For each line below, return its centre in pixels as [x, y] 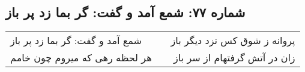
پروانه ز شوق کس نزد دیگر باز [233, 40]
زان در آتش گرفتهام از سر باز [234, 58]
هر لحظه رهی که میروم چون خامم [81, 58]
